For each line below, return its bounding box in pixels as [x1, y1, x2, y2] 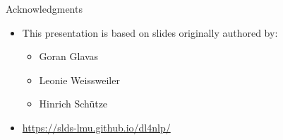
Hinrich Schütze [39, 96, 108, 111]
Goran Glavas [39, 49, 99, 64]
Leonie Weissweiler [39, 72, 120, 87]
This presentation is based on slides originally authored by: [22, 25, 278, 40]
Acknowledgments [6, 1, 83, 16]
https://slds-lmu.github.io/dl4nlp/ [22, 119, 171, 134]
